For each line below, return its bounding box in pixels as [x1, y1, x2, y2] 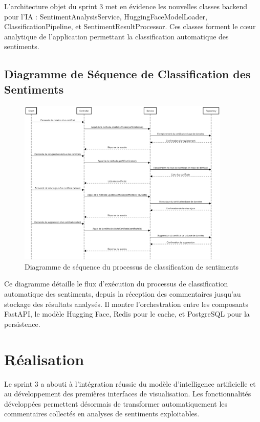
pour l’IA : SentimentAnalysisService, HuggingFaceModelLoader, [4, 11, 207, 21]
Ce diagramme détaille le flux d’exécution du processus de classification [4, 278, 228, 289]
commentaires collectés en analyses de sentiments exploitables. [4, 408, 200, 419]
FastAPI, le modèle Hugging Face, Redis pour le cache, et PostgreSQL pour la [4, 308, 250, 319]
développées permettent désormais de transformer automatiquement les [4, 398, 228, 409]
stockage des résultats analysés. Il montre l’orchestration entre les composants [4, 298, 248, 309]
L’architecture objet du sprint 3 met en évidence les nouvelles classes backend [4, 1, 248, 11]
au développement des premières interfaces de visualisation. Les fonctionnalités [4, 388, 251, 399]
